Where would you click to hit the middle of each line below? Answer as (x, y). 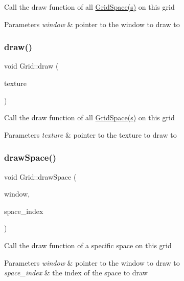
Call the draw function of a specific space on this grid (88, 245)
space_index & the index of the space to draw (76, 273)
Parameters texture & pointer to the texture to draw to (90, 134)
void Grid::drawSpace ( (40, 176)
